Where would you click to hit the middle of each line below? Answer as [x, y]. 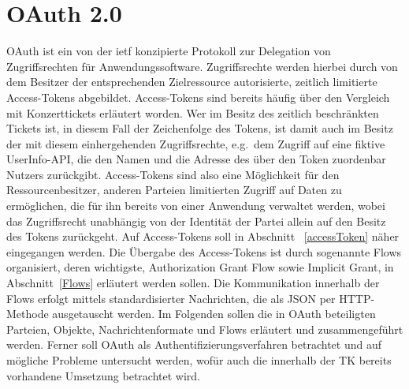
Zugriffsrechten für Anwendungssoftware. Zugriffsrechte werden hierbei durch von [202, 66]
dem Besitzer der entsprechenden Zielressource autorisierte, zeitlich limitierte [192, 82]
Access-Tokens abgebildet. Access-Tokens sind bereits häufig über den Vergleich [198, 97]
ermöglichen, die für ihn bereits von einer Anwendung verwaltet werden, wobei [196, 206]
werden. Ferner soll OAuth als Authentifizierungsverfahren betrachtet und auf [194, 344]
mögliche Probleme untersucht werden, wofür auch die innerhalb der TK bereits [199, 360]
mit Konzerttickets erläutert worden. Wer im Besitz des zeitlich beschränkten [193, 112]
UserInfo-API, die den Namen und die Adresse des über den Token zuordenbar [196, 159]
